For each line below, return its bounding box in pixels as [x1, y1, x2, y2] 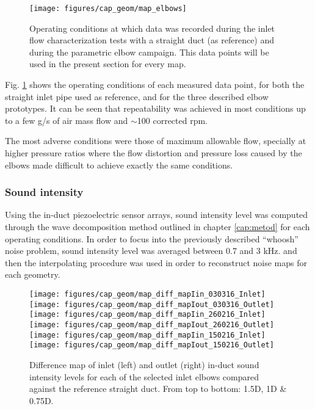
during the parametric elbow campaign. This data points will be [29, 45, 269, 58]
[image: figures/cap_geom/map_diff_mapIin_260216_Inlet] [29, 310, 266, 319]
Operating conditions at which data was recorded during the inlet [29, 21, 275, 34]
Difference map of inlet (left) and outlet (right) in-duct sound [29, 358, 259, 371]
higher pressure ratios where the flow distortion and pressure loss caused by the [5, 147, 302, 159]
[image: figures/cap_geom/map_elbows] [29, 4, 187, 13]
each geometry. [5, 268, 60, 281]
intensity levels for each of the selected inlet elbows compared [29, 370, 259, 383]
